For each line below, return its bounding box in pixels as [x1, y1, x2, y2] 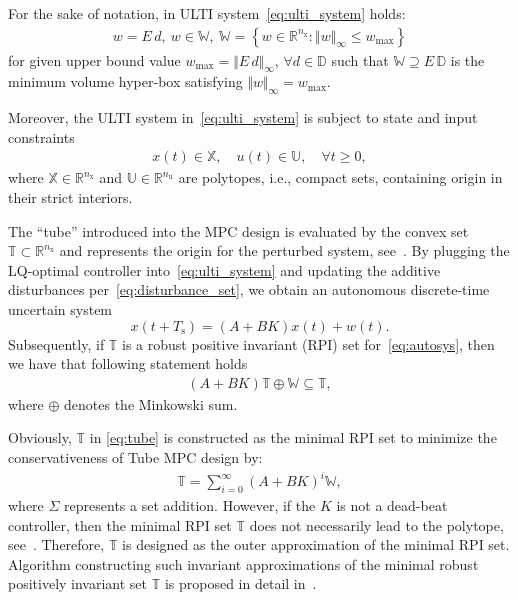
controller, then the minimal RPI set [8, 514, 232, 535]
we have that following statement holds [8, 353, 248, 374]
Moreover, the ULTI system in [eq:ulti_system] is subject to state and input [8, 107, 478, 128]
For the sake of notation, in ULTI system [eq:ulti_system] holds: [8, 3, 406, 23]
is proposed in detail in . [164, 573, 317, 594]
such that [331, 49, 389, 70]
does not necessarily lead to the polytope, [249, 514, 504, 535]
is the [450, 49, 485, 70]
